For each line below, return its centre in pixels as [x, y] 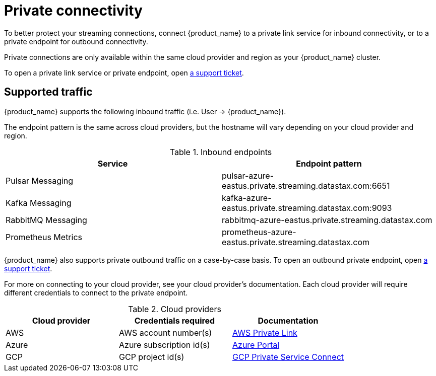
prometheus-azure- [259, 232]
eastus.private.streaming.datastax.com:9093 [307, 208]
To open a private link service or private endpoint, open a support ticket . [124, 72]
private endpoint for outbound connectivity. [76, 41]
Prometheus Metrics [44, 237]
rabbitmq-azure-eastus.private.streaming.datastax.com [327, 220]
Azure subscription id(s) [165, 345]
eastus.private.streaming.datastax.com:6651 [306, 185]
